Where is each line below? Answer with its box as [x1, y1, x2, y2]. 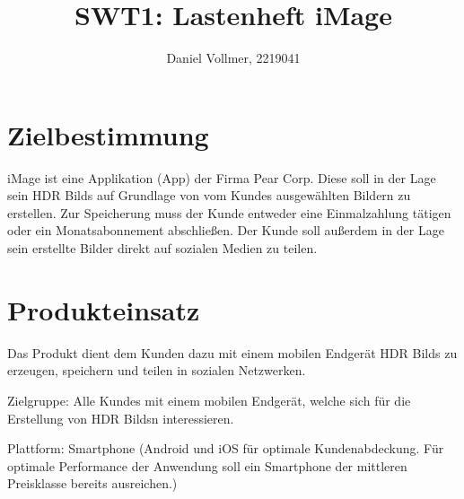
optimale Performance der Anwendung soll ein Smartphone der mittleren [7, 456, 407, 475]
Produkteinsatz [7, 291, 200, 328]
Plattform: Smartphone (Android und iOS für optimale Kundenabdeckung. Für [7, 439, 444, 458]
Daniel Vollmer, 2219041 [166, 48, 301, 67]
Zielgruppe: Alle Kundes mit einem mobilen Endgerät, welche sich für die [7, 390, 411, 409]
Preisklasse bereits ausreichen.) [7, 474, 178, 493]
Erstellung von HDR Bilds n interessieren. [7, 408, 234, 427]
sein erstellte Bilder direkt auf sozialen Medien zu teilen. [7, 239, 318, 258]
